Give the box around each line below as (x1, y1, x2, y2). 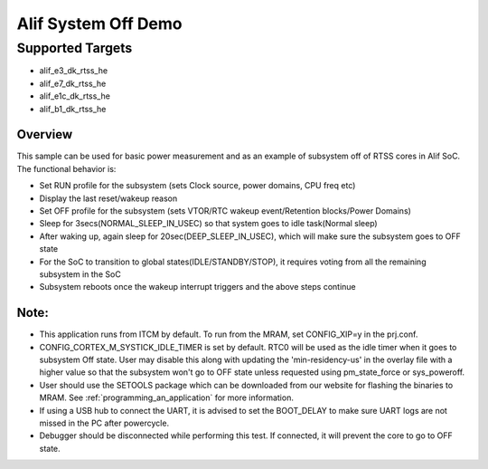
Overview (16, 127, 73, 142)
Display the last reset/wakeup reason (39, 193, 178, 204)
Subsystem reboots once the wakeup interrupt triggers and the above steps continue (39, 282, 356, 292)
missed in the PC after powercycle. (39, 417, 170, 429)
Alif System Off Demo (16, 14, 183, 33)
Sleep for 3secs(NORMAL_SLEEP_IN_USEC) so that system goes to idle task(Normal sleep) (39, 218, 379, 229)
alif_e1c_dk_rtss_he (39, 91, 110, 101)
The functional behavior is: (16, 163, 117, 174)
